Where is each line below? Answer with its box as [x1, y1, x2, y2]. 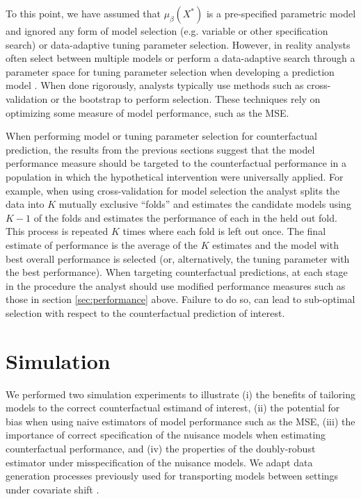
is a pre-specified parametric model [206, 6, 356, 20]
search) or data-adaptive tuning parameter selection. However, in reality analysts [6, 37, 351, 51]
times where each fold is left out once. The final [122, 224, 326, 238]
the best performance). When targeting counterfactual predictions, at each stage [6, 265, 348, 279]
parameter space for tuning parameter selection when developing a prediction [6, 64, 335, 79]
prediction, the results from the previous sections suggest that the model [6, 142, 315, 156]
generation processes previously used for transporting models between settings [6, 468, 339, 483]
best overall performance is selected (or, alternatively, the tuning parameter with [6, 251, 350, 265]
